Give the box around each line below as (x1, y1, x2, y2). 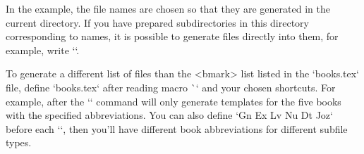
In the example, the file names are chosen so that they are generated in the (6, 1, 330, 15)
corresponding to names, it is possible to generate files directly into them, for (6, 29, 339, 44)
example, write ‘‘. (6, 42, 80, 57)
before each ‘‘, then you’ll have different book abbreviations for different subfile (6, 121, 348, 136)
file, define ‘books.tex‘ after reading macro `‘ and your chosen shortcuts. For (6, 79, 336, 94)
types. (6, 135, 32, 150)
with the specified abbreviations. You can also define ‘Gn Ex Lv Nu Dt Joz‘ (6, 108, 333, 122)
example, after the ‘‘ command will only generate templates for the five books (6, 94, 341, 108)
